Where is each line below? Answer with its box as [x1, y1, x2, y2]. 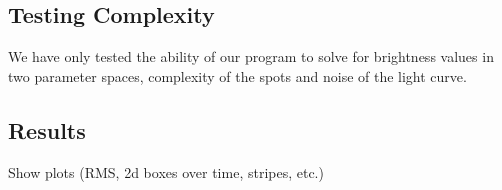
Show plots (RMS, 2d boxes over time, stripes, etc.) [8, 161, 324, 182]
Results [8, 114, 86, 145]
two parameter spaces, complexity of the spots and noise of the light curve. [8, 65, 467, 86]
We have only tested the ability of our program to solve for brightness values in [8, 46, 494, 67]
